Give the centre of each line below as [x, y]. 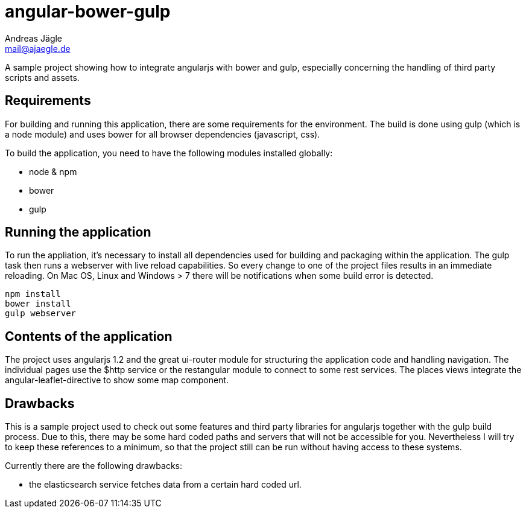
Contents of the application [89, 336]
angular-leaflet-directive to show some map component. [117, 380]
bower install [38, 304]
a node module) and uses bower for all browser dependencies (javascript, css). [163, 134]
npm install [33, 294]
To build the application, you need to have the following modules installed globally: [169, 153]
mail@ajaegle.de [38, 48]
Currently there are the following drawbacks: [93, 466]
